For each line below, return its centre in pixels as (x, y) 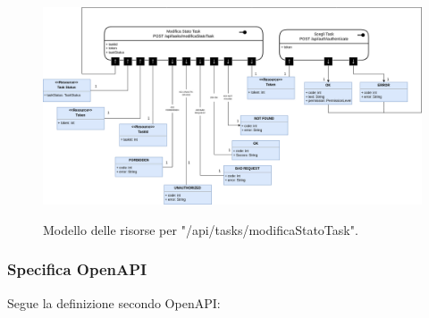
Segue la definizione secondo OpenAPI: (114, 302)
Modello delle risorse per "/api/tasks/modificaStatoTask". (201, 229)
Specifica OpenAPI (77, 269)
